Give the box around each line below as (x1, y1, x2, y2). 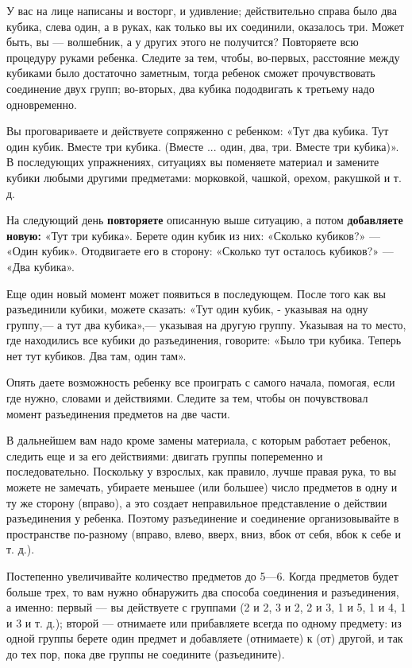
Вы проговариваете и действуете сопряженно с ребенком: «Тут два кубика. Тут (6, 122, 389, 139)
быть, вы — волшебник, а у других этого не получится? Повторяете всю (6, 33, 359, 50)
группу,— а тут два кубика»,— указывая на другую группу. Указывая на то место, (6, 316, 406, 332)
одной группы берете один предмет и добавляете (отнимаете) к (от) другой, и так (6, 630, 403, 647)
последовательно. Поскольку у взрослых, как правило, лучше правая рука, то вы (6, 463, 397, 480)
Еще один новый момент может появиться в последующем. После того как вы (6, 285, 386, 301)
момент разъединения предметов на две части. (6, 405, 230, 421)
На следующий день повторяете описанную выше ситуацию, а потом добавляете (6, 212, 403, 228)
